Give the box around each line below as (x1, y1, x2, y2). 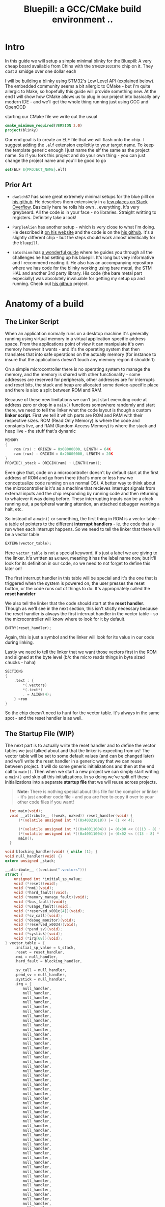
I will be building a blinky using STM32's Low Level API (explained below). (5, 78, 155, 84)
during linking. (5, 639, 34, 645)
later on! (5, 565, 22, 572)
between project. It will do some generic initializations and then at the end (5, 763, 155, 769)
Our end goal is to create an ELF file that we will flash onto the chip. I (5, 136, 144, 142)
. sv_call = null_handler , (14, 968, 67, 973)
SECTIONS (5, 669, 23, 674)
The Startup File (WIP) (5, 730, 75, 738)
